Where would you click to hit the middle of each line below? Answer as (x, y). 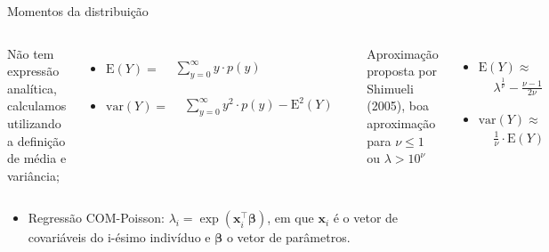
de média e (37, 158)
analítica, (32, 88)
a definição (36, 140)
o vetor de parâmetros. (288, 237)
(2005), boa (398, 106)
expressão (33, 71)
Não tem (31, 53)
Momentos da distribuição (78, 11)
